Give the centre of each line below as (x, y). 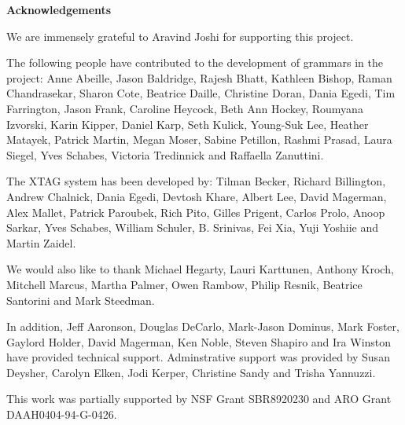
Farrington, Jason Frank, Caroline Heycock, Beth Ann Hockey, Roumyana (185, 108)
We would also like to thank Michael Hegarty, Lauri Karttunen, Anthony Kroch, (200, 269)
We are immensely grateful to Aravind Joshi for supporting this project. (180, 36)
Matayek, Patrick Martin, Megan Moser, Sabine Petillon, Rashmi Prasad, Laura (199, 139)
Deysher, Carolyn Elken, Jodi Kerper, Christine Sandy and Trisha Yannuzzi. (191, 372)
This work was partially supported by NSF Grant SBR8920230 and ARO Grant (199, 399)
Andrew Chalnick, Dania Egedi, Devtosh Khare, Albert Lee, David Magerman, (197, 196)
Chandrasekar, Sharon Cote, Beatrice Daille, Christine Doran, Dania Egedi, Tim (201, 93)
